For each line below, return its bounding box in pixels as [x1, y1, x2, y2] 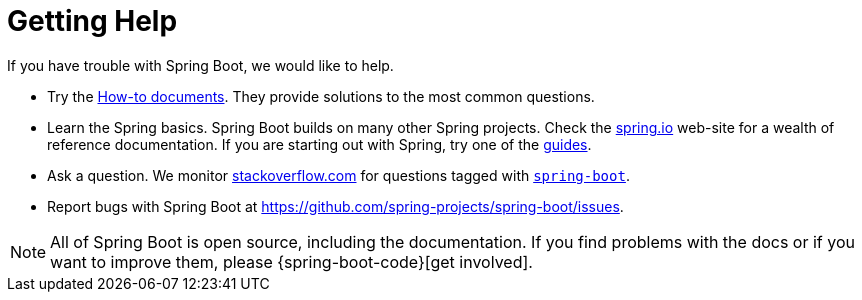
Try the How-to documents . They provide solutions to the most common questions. [47, 87, 595, 105]
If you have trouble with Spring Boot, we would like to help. [7, 56, 394, 74]
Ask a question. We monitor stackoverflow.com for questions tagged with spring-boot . [47, 166, 630, 184]
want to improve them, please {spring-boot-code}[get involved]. [50, 251, 533, 272]
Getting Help [7, 4, 178, 38]
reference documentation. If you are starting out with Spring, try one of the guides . [47, 135, 592, 153]
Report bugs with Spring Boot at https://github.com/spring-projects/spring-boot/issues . [47, 197, 624, 215]
